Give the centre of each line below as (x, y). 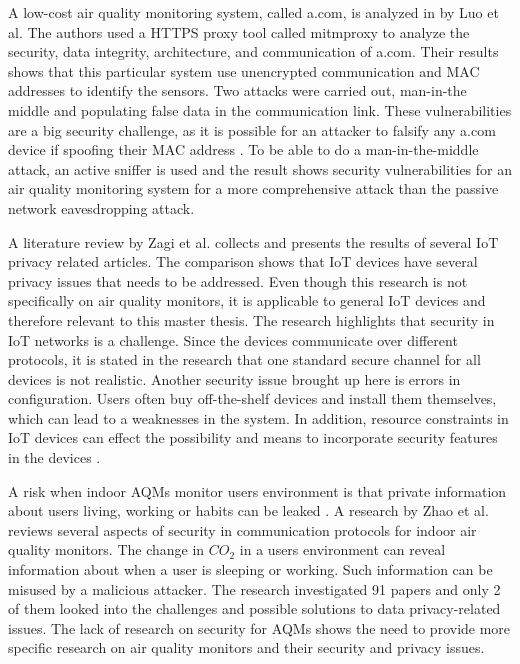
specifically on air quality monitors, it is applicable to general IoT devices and (247, 300)
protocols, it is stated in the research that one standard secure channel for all (244, 359)
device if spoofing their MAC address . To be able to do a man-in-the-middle (243, 149)
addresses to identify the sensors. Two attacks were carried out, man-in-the (237, 90)
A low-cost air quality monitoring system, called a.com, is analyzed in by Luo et (253, 12)
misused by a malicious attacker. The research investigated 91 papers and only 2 (254, 588)
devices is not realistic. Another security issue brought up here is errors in (234, 378)
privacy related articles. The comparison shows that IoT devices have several (243, 261)
